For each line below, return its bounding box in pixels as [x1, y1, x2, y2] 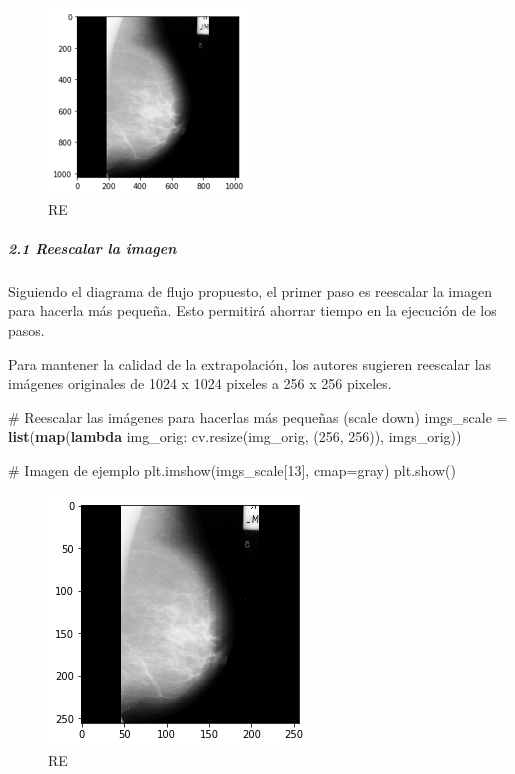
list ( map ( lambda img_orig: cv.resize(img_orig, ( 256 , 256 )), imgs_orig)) [8, 426, 462, 447]
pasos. [8, 319, 45, 340]
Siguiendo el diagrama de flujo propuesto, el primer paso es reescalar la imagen [8, 280, 492, 301]
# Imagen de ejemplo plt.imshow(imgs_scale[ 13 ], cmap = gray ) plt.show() [8, 459, 456, 480]
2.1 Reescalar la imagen [8, 237, 177, 258]
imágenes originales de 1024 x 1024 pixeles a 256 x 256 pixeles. [8, 373, 392, 394]
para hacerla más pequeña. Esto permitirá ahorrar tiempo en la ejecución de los [8, 300, 497, 321]
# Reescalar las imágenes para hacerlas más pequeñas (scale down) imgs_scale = [8, 406, 508, 427]
